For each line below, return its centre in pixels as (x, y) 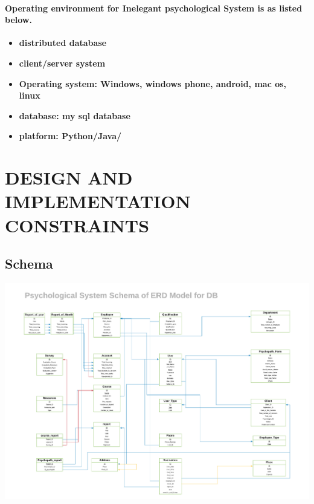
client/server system (62, 63)
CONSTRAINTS (77, 225)
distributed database (63, 43)
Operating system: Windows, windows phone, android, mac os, (153, 83)
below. (18, 20)
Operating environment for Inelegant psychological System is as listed (154, 8)
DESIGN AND (69, 178)
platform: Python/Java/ (70, 136)
